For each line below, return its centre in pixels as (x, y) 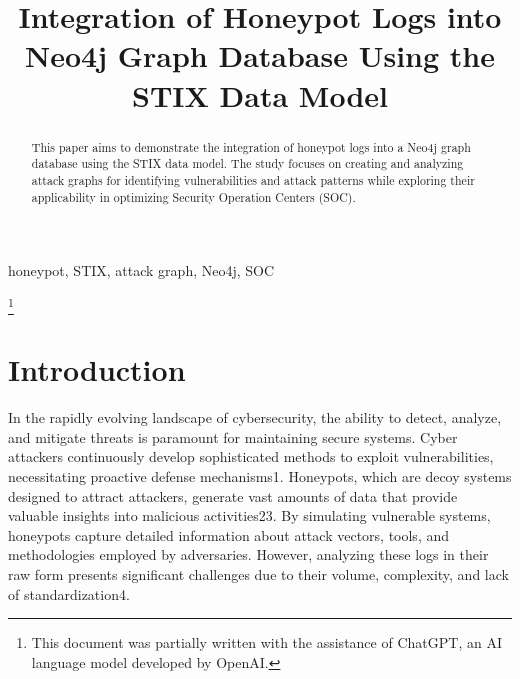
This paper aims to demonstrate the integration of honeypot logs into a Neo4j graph (251, 146)
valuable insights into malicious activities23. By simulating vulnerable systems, (249, 515)
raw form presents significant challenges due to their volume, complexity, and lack (258, 573)
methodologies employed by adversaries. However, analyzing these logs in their (248, 554)
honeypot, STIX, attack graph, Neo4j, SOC (141, 270)
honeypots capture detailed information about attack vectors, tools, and (228, 534)
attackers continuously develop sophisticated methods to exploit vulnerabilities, (251, 456)
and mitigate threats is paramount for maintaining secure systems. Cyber (233, 436)
